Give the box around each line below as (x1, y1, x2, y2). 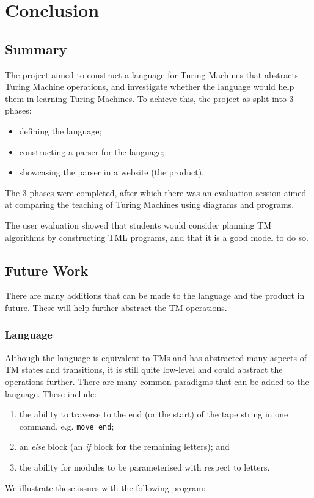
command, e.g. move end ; (19, 419, 114, 432)
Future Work (5, 260, 89, 279)
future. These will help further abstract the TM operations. (5, 301, 227, 313)
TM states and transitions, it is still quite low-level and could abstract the (5, 363, 283, 376)
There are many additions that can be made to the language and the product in (5, 289, 305, 302)
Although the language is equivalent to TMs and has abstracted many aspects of (5, 351, 307, 364)
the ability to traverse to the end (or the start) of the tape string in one (19, 408, 288, 420)
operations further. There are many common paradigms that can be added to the (5, 375, 309, 387)
